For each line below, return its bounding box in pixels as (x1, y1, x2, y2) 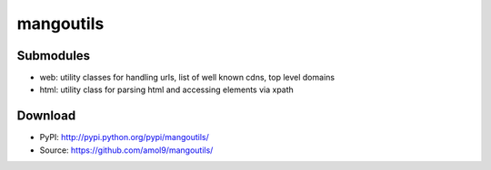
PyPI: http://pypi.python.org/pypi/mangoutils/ (39, 132, 209, 143)
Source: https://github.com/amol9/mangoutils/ (39, 145, 214, 156)
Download (16, 109, 76, 124)
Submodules (16, 48, 91, 63)
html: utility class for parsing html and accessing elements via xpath (39, 84, 295, 95)
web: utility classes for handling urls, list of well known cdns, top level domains (39, 72, 336, 83)
